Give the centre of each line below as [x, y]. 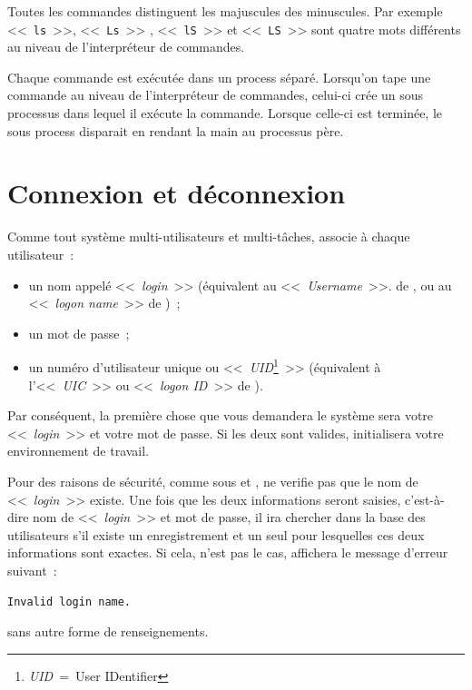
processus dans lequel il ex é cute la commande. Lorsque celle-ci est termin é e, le [225, 113]
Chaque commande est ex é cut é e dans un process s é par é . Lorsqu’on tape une [219, 77]
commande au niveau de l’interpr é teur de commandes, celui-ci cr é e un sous [216, 95]
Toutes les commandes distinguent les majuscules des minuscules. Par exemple [225, 11]
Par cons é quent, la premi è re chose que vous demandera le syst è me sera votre [221, 415]
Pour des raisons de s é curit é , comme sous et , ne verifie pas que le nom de [213, 481]
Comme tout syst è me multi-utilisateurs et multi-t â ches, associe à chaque [209, 237]
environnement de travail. [79, 451]
